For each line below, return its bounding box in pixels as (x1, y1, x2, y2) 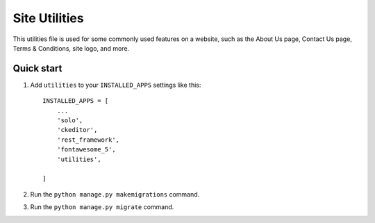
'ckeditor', (56, 126, 98, 134)
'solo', (56, 117, 83, 124)
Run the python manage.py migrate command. (30, 203, 174, 211)
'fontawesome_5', (56, 146, 116, 154)
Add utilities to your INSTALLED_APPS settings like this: (30, 81, 201, 89)
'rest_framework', (56, 135, 120, 144)
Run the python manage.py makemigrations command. (30, 190, 200, 198)
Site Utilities (12, 10, 84, 26)
